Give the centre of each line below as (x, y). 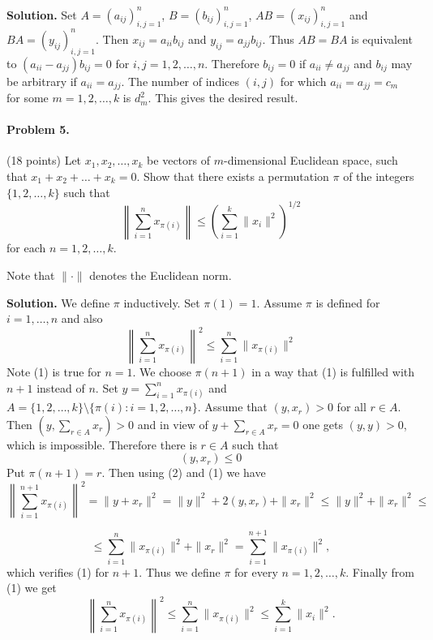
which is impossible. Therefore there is (102, 444)
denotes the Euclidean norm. (161, 275)
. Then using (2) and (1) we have (184, 472)
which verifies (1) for (58, 571)
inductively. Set (162, 302)
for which (303, 81)
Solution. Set (42, 14)
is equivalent (382, 39)
